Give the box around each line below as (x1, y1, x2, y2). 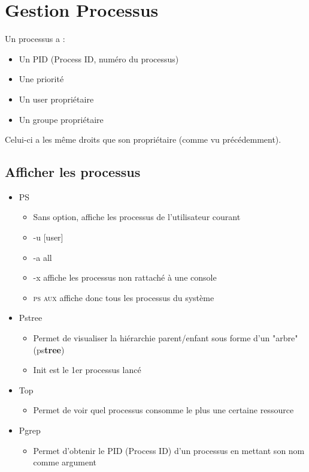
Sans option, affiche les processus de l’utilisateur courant (33, 211, 241, 223)
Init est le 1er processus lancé (33, 363, 141, 376)
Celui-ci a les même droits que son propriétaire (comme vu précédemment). (5, 133, 281, 146)
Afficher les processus (5, 163, 141, 181)
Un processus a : (5, 32, 65, 45)
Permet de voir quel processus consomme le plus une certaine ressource (33, 404, 294, 416)
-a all (33, 251, 52, 263)
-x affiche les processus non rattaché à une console (33, 271, 217, 284)
